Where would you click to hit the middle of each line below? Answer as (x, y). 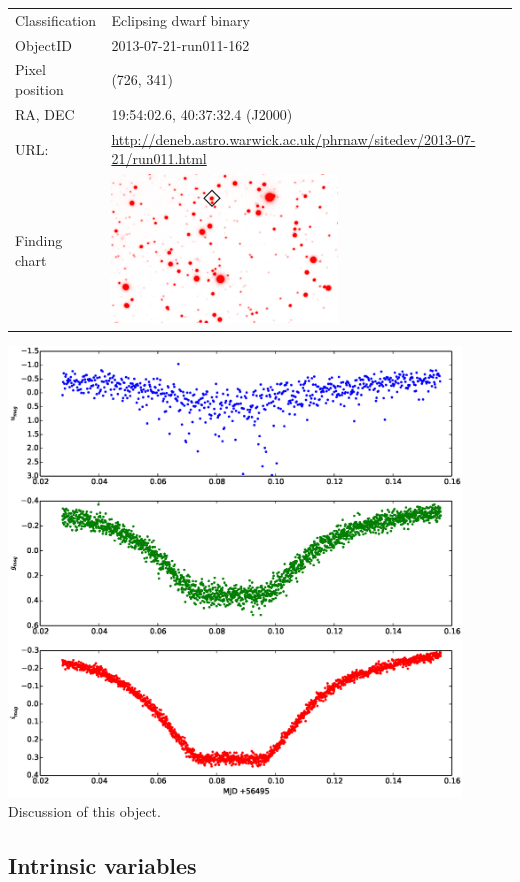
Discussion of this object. (84, 810)
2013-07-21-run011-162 (180, 44)
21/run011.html (159, 158)
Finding (39, 240)
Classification (56, 19)
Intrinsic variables (102, 864)
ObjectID (43, 44)
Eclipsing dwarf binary (180, 19)
